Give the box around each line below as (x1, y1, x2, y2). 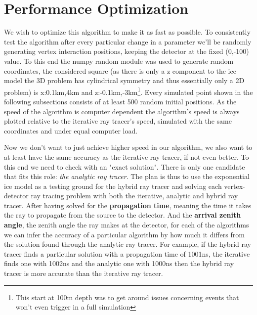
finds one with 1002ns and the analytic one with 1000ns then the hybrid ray (4, 258, 234, 269)
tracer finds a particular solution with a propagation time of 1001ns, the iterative (4, 248, 250, 259)
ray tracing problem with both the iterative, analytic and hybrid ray (31, 190, 238, 201)
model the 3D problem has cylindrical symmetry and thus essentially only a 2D (4, 75, 245, 86)
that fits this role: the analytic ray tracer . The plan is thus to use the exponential (4, 171, 250, 181)
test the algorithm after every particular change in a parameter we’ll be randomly (4, 36, 252, 46)
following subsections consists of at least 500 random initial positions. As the (4, 96, 237, 106)
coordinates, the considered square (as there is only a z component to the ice (4, 65, 236, 76)
